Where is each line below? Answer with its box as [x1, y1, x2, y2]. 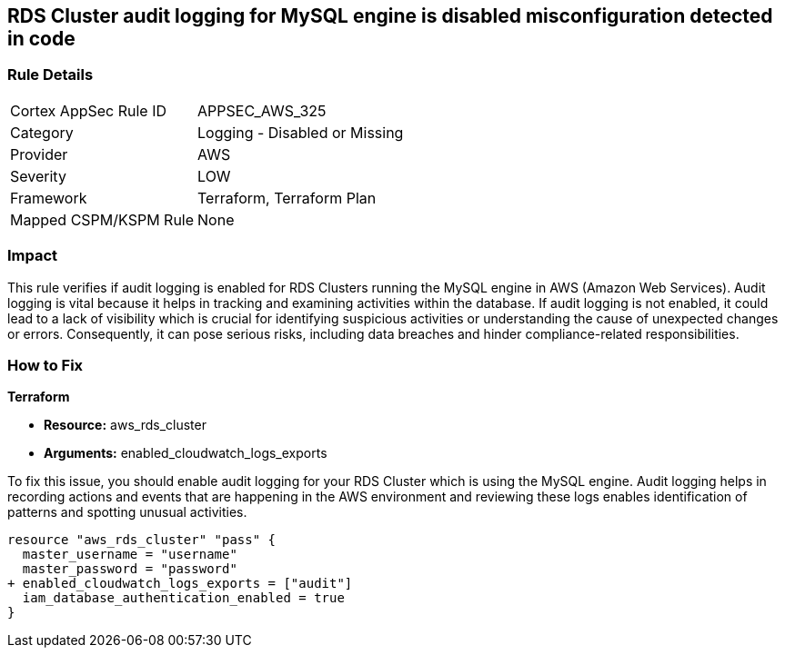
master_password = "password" [22, 561, 237, 577]
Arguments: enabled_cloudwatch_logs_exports [44, 445, 327, 461]
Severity [10, 166, 66, 185]
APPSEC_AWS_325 [197, 101, 327, 120]
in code [7, 27, 75, 50]
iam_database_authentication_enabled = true [22, 590, 345, 606]
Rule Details [7, 65, 94, 84]
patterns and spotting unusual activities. [7, 504, 247, 521]
